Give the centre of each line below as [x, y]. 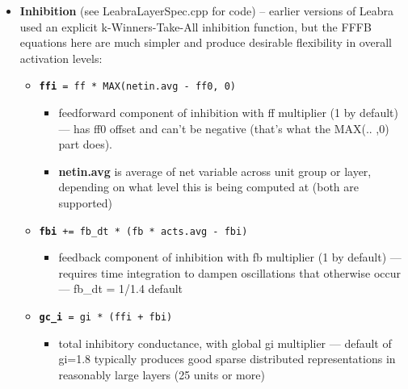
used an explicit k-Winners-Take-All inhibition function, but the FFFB [196, 26]
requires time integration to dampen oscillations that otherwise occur [230, 272]
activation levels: [61, 58]
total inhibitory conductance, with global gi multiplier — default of [225, 343]
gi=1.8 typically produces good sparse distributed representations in [227, 359]
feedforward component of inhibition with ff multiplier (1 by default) [228, 113]
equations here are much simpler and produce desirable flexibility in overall [206, 42]
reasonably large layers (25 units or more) [162, 374]
